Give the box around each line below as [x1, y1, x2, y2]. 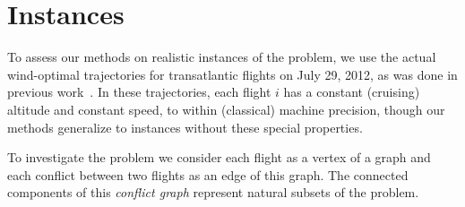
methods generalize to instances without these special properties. [7, 117, 363, 136]
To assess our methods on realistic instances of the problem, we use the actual [7, 47, 436, 66]
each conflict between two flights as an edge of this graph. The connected [7, 165, 409, 184]
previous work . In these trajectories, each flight [7, 82, 271, 101]
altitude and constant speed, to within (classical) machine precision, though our [7, 99, 445, 118]
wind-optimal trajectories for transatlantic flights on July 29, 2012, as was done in [7, 65, 458, 83]
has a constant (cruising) [283, 82, 420, 101]
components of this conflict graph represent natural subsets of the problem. [7, 183, 419, 202]
